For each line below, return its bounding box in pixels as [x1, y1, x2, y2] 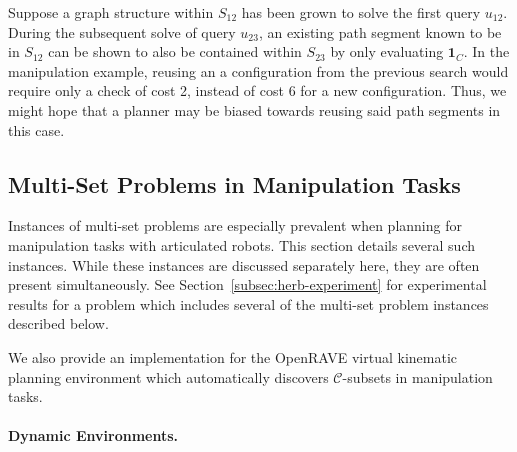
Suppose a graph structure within [8, 2, 214, 22]
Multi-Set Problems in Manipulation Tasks [8, 168, 461, 199]
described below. [8, 313, 109, 334]
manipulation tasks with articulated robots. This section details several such [8, 234, 476, 255]
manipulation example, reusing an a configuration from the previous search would [8, 60, 509, 81]
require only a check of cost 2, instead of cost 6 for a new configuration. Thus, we [8, 80, 507, 101]
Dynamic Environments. [8, 425, 179, 446]
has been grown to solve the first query [241, 2, 481, 22]
